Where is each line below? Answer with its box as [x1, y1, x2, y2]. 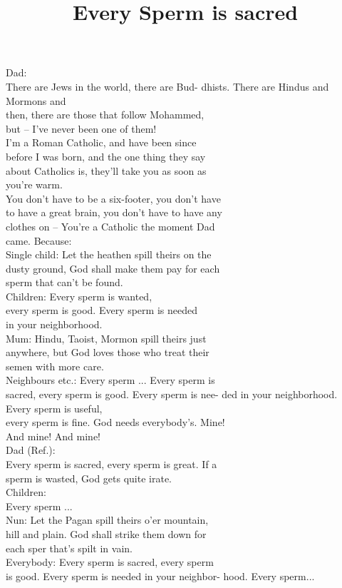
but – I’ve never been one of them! [6, 121, 157, 136]
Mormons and [6, 93, 66, 108]
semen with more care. [6, 358, 104, 373]
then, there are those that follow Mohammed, [6, 107, 204, 122]
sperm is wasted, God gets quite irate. [6, 470, 172, 485]
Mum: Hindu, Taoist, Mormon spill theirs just [6, 330, 207, 345]
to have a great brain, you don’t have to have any [6, 205, 222, 220]
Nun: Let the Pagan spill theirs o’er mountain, [6, 512, 209, 527]
